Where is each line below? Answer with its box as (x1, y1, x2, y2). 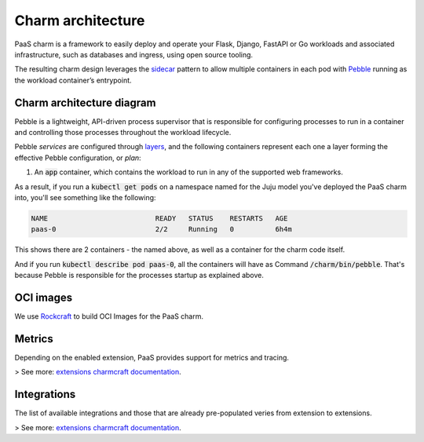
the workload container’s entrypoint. (14, 75, 133, 85)
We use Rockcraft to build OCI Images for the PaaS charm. (14, 312, 204, 321)
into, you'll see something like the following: (14, 192, 156, 202)
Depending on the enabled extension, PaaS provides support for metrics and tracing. (14, 353, 290, 362)
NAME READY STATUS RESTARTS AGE (31, 214, 288, 223)
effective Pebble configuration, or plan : (14, 153, 141, 163)
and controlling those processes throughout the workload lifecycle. (14, 128, 232, 137)
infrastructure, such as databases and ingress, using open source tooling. (14, 49, 254, 59)
